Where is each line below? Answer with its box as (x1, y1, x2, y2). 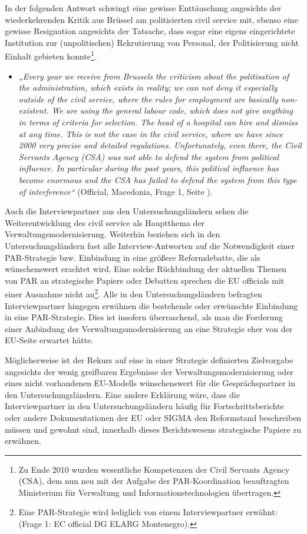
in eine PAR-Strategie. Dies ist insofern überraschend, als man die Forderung (5, 311, 283, 323)
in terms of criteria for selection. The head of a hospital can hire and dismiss (18, 116, 298, 128)
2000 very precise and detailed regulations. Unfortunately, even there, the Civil (18, 139, 302, 151)
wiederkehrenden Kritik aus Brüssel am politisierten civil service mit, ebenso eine (5, 13, 298, 25)
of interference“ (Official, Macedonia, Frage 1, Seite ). (18, 185, 213, 197)
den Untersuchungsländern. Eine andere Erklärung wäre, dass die (5, 388, 240, 400)
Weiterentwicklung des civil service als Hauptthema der (5, 216, 205, 228)
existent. (18, 104, 49, 117)
